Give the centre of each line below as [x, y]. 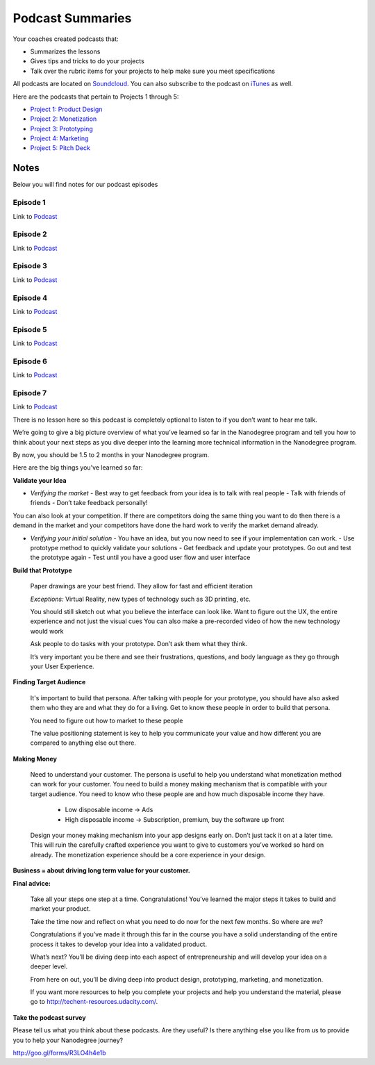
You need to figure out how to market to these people [107, 720]
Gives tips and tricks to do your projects [87, 61]
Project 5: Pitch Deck [60, 148]
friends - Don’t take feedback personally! [89, 503]
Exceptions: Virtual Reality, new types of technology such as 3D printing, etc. [141, 599]
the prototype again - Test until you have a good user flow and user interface [140, 558]
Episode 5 [30, 329]
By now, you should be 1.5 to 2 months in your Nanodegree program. [111, 454]
